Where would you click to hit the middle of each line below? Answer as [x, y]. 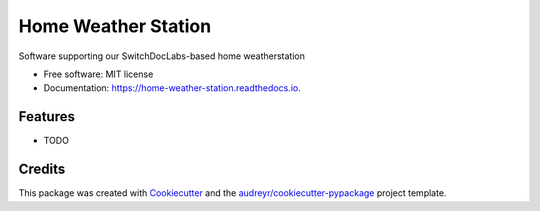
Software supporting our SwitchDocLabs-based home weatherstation [161, 56]
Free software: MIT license [98, 74]
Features [46, 116]
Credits [42, 169]
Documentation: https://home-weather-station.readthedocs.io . [172, 88]
